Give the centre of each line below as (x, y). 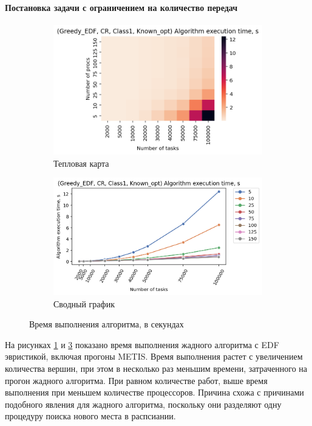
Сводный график (84, 303)
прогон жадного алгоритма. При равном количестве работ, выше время (136, 380)
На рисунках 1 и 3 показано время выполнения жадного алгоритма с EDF (142, 344)
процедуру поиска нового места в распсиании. (90, 416)
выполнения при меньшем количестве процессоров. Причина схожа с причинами (154, 392)
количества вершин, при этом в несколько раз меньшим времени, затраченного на (156, 368)
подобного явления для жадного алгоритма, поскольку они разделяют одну (143, 404)
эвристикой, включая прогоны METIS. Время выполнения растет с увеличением (154, 356)
